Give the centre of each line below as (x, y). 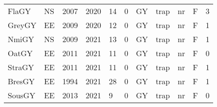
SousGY (22, 95)
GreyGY (22, 25)
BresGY (21, 81)
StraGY (21, 67)
